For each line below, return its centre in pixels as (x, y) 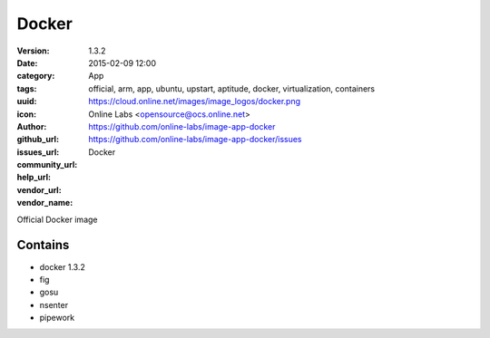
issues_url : (38, 152)
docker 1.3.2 (62, 266)
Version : (33, 51)
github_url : (38, 140)
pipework (57, 318)
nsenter (54, 304)
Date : (27, 63)
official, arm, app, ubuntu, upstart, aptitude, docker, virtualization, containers (232, 88)
